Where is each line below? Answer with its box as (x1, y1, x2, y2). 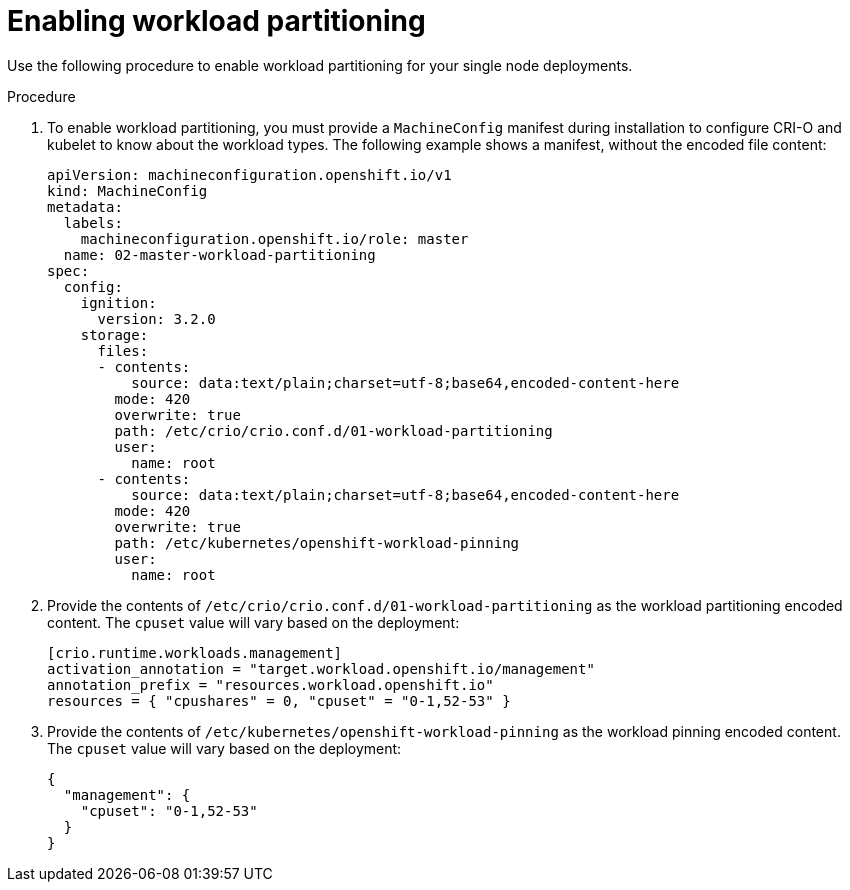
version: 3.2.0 (97, 310, 216, 327)
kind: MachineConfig (47, 182, 208, 199)
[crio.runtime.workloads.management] (47, 644, 343, 661)
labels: (63, 214, 123, 231)
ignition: (80, 294, 157, 311)
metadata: (47, 198, 123, 215)
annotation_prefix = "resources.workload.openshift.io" (47, 676, 494, 693)
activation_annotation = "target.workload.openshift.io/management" (47, 660, 595, 677)
